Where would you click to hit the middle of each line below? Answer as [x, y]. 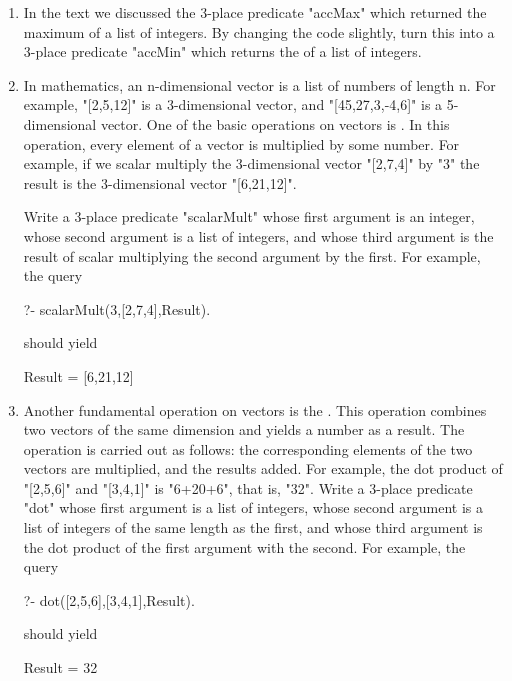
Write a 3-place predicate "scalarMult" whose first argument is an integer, [249, 216]
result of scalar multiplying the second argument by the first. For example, [252, 255]
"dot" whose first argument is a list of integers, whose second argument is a [253, 507]
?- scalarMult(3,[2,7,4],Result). [117, 308]
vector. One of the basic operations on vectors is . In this [275, 123]
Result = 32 [60, 667]
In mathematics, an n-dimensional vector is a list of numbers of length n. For [259, 84]
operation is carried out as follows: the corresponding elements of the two [248, 448]
